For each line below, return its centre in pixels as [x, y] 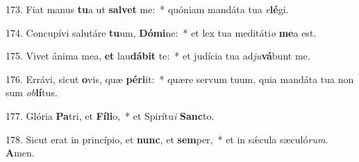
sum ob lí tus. [32, 92]
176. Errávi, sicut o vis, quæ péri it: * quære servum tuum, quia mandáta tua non [180, 79]
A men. [20, 153]
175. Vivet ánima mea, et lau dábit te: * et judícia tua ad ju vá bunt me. [158, 56]
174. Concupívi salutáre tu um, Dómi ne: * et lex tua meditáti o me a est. [161, 32]
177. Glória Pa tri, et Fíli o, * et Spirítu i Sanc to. [110, 115]
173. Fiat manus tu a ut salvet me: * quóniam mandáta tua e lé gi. [147, 9]
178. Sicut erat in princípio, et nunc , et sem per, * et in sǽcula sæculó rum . [167, 139]
